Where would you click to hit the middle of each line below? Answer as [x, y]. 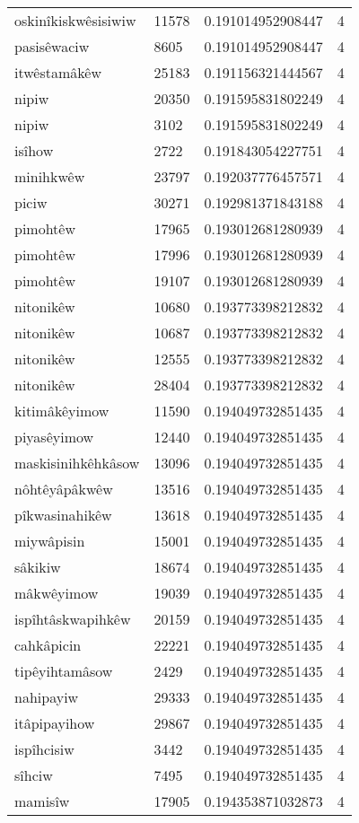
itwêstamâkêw [58, 72]
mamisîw [42, 801]
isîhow [34, 150]
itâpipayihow [55, 723]
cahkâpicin [48, 645]
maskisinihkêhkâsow [77, 463]
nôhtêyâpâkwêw [64, 489]
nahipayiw [47, 697]
